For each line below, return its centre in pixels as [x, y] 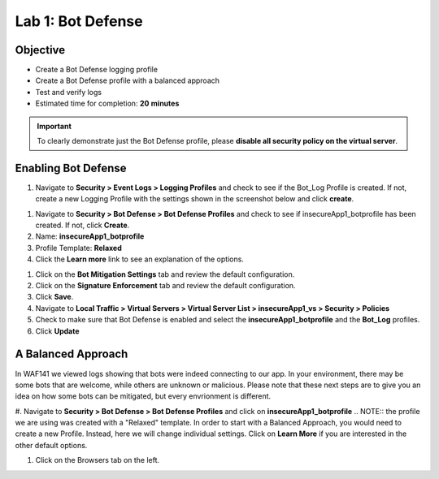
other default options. [51, 445]
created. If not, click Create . [83, 225]
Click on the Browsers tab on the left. [98, 460]
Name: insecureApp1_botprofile [90, 236]
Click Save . [54, 297]
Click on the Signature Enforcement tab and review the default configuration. [165, 286]
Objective [40, 50]
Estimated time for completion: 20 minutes [107, 104]
